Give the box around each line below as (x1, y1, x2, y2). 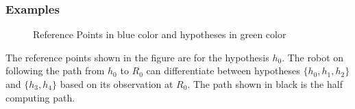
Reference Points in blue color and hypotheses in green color (33, 27, 286, 42)
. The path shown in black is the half (187, 77, 343, 91)
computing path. (5, 90, 75, 104)
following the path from (5, 63, 105, 78)
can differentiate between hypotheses (146, 63, 300, 78)
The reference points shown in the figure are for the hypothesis (5, 50, 269, 64)
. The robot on (282, 50, 344, 64)
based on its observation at (60, 77, 173, 91)
